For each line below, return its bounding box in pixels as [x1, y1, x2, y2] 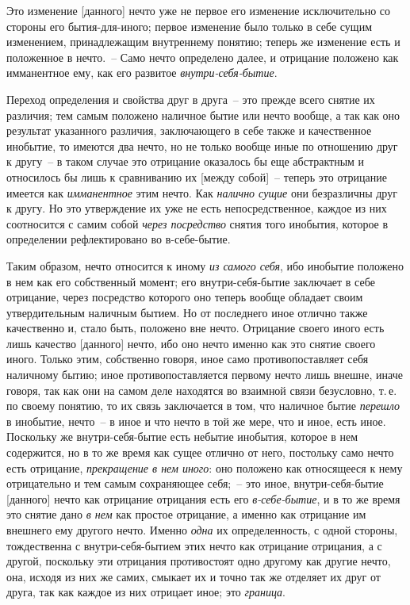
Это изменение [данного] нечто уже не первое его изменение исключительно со [6, 2, 391, 18]
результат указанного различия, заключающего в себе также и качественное [6, 122, 372, 139]
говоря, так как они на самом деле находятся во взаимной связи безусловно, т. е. [6, 381, 397, 398]
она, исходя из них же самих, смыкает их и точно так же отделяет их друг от [6, 568, 381, 584]
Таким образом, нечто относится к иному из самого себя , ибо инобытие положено [6, 257, 404, 274]
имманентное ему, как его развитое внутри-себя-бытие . [6, 64, 278, 81]
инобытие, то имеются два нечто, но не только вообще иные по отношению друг [6, 137, 398, 154]
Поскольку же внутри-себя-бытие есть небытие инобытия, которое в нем [6, 428, 358, 445]
